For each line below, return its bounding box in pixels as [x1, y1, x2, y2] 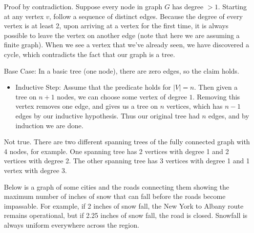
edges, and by [208, 110, 249, 120]
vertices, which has [166, 101, 223, 111]
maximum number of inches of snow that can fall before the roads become [4, 191, 226, 201]
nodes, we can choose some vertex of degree [57, 91, 187, 101]
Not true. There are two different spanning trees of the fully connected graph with [4, 136, 250, 147]
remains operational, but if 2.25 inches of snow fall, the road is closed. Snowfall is [4, 210, 248, 220]
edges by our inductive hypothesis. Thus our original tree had [15, 110, 200, 120]
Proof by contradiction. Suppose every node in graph [4, 1, 163, 11]
